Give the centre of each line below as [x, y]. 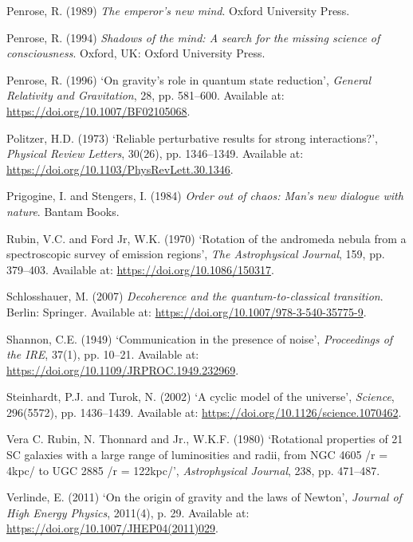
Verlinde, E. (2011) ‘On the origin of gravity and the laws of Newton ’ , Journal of [204, 497]
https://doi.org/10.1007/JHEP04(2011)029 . [112, 528]
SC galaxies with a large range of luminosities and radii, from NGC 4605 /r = [197, 455]
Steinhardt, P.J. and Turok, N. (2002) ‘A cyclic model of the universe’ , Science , [201, 397]
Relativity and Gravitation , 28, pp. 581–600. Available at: [146, 95]
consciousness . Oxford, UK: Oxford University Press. [136, 53]
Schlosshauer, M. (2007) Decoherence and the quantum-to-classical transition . [195, 296]
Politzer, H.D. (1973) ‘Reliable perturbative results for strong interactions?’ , [192, 137]
